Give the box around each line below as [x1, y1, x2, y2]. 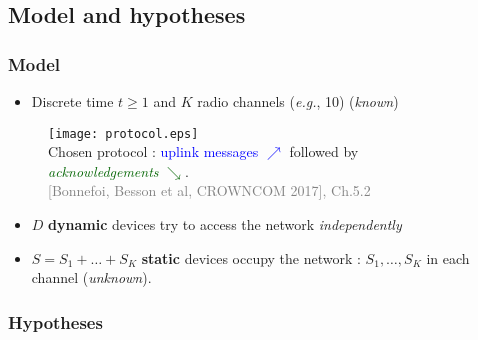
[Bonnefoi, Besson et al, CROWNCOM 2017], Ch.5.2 [48, 180, 371, 201]
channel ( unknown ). [31, 267, 152, 288]
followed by [289, 141, 359, 162]
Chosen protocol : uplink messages [48, 141, 259, 162]
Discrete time [31, 91, 114, 111]
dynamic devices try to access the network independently [48, 214, 402, 235]
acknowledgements [48, 160, 159, 181]
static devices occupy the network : [141, 247, 361, 268]
